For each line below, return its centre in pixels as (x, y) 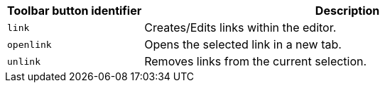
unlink (24, 61)
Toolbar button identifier (75, 11)
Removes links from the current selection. (256, 61)
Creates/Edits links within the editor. (240, 27)
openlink (29, 44)
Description (347, 11)
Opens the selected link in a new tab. (243, 44)
